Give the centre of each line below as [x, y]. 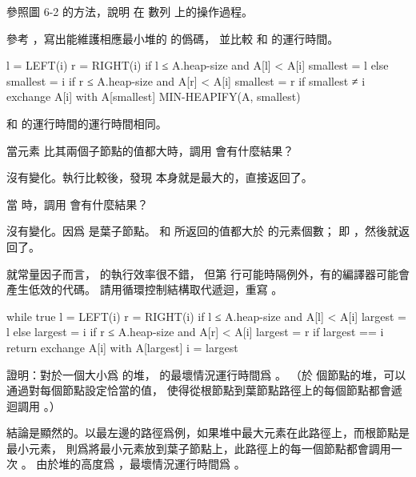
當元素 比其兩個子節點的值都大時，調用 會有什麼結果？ [150, 150]
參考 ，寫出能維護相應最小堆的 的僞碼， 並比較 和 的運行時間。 [173, 38]
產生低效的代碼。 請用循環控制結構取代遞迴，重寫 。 [145, 289]
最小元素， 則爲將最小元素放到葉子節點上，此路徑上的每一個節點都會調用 [199, 448]
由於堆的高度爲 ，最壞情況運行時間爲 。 [141, 464]
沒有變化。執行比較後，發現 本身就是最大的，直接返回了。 [160, 177]
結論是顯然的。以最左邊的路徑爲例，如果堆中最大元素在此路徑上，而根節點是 [208, 433]
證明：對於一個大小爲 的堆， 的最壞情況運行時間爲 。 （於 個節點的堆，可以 [206, 374]
